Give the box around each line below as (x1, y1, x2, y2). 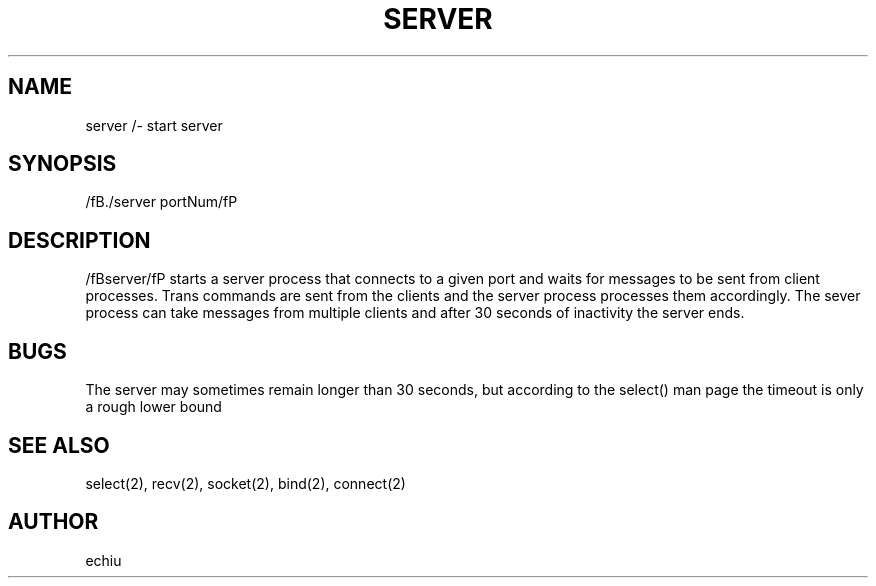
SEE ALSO (8, 432, 110, 458)
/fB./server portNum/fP (85, 193, 238, 211)
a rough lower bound (85, 398, 222, 416)
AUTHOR (8, 509, 99, 535)
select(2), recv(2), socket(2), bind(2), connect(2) (85, 474, 406, 492)
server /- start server (85, 116, 223, 134)
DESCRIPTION (8, 227, 151, 253)
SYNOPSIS (8, 151, 117, 177)
